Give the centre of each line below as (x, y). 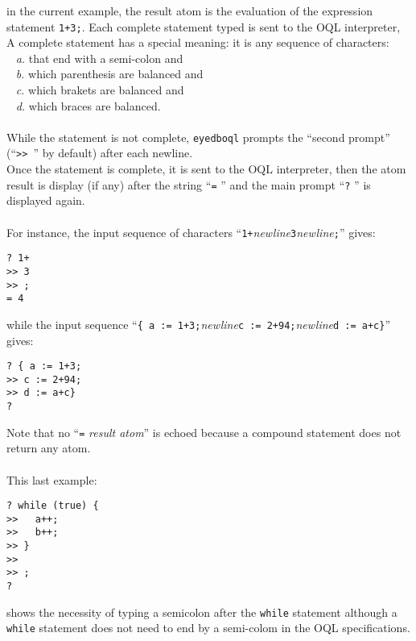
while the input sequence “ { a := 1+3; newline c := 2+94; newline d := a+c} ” (199, 324)
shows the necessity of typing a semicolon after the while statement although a (202, 612)
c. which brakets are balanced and (100, 90)
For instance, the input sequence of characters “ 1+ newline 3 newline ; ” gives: (191, 232)
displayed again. (46, 200)
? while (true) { (53, 506)
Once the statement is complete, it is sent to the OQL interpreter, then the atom (206, 169)
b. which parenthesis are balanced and (109, 74)
